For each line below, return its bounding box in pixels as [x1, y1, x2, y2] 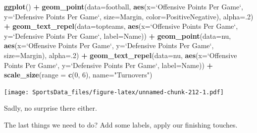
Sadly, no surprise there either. [4, 103, 97, 113]
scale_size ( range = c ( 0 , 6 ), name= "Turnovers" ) [4, 69, 153, 80]
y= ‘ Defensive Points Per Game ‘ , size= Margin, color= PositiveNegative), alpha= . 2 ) [4, 11, 254, 21]
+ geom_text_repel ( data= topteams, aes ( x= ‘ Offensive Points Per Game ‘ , [4, 21, 238, 31]
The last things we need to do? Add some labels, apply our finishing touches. [4, 120, 238, 130]
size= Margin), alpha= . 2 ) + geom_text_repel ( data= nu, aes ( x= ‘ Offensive [4, 50, 237, 60]
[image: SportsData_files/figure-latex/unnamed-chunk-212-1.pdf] [4, 88, 224, 96]
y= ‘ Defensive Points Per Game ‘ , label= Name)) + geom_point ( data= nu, [4, 30, 231, 41]
